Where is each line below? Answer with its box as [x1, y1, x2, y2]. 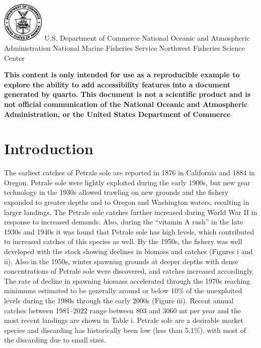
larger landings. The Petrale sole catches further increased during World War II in [4, 206, 257, 217]
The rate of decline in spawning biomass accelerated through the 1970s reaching [4, 275, 250, 286]
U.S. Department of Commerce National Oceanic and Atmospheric [44, 33, 250, 43]
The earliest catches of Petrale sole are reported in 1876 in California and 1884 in [4, 167, 255, 178]
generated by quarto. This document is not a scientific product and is [4, 89, 251, 99]
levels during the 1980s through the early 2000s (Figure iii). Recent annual [4, 295, 234, 306]
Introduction [4, 138, 94, 159]
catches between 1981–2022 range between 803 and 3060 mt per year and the [4, 305, 241, 315]
